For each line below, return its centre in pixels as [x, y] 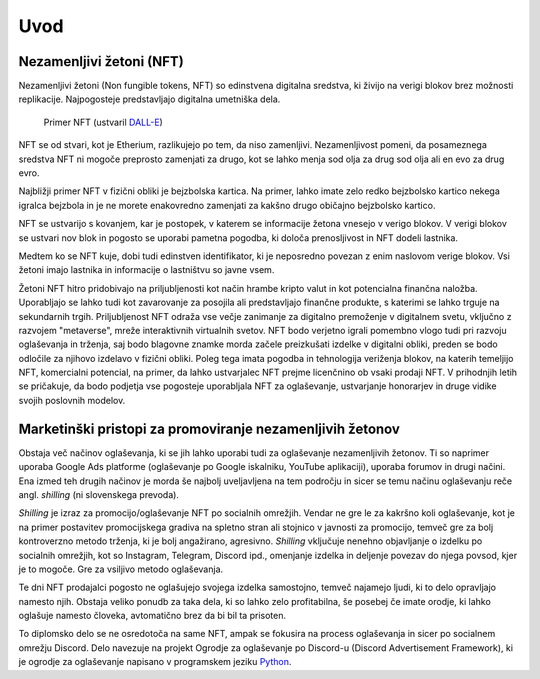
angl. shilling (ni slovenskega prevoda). [99, 494]
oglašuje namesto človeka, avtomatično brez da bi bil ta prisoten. [152, 616]
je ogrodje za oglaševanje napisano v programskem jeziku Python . [155, 662]
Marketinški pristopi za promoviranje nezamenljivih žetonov [209, 428]
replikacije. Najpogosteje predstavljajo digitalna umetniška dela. [149, 99]
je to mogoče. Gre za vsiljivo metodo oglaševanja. [121, 569]
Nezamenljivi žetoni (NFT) [101, 61]
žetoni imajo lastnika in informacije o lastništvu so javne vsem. [146, 270]
